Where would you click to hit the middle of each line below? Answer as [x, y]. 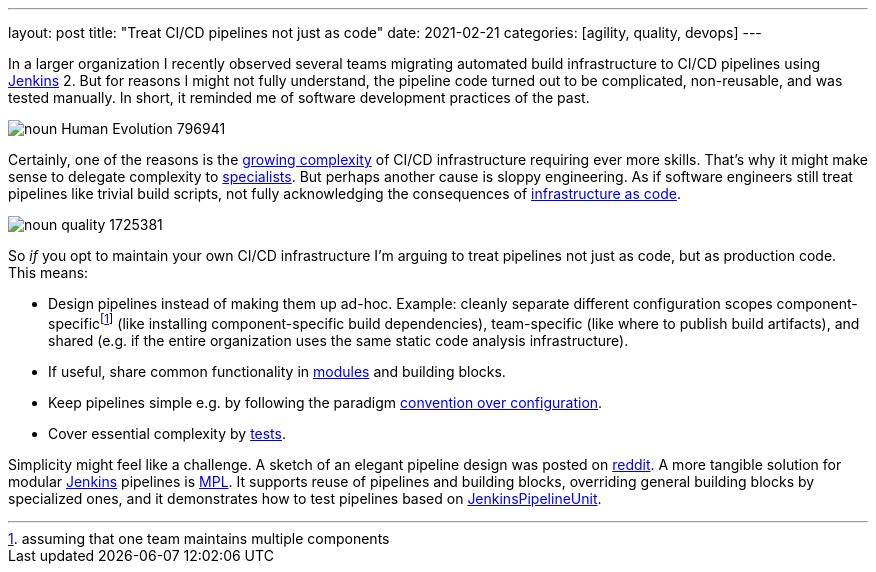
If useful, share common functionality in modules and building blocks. [277, 371]
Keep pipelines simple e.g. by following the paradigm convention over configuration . [325, 402]
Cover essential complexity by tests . [167, 433]
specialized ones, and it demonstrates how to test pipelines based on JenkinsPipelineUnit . [305, 498]
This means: [48, 272]
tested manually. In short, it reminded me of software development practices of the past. [299, 97]
